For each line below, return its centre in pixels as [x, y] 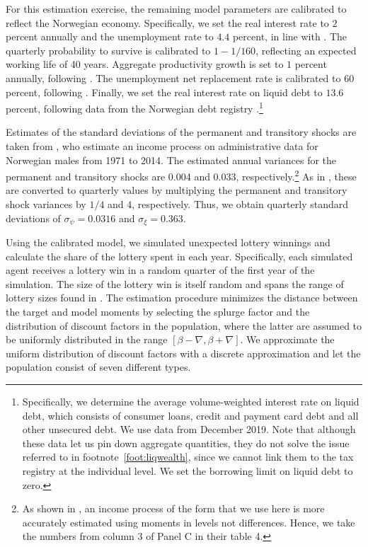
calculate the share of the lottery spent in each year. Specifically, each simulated [179, 256]
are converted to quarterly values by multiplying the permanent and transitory [177, 190]
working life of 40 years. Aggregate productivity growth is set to [145, 64]
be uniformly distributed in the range [87, 339]
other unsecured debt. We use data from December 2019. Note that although [189, 429]
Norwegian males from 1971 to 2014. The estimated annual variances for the [171, 160]
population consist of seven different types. [98, 367]
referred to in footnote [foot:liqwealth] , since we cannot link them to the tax [188, 457]
